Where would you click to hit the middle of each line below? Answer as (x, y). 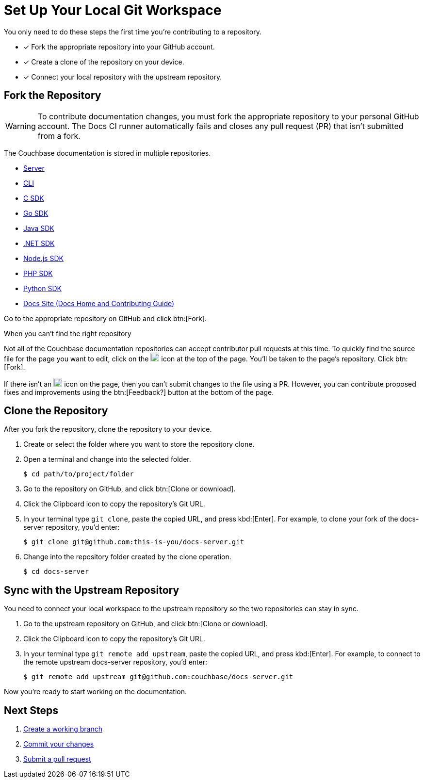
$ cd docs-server (56, 572)
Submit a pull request (57, 759)
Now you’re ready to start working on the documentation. (96, 692)
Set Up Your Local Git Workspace (113, 10)
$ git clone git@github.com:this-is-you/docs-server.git (134, 542)
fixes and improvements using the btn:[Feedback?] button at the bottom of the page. (139, 392)
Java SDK (39, 228)
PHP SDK (38, 273)
